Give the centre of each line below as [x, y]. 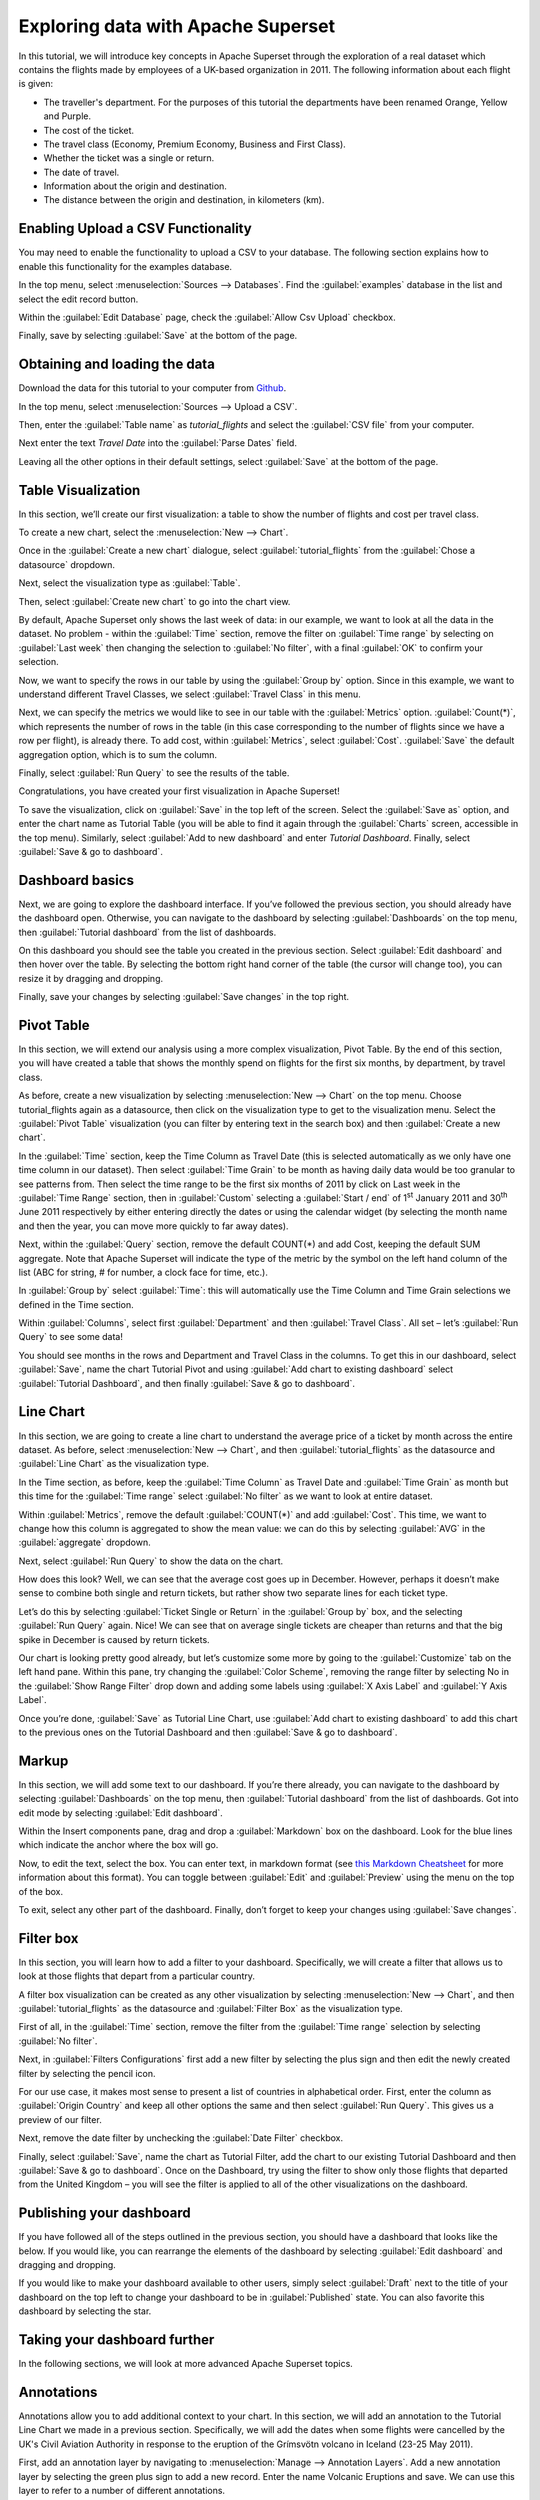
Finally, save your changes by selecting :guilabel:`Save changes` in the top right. [184, 997]
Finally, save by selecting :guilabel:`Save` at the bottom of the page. [158, 336]
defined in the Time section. [76, 1304]
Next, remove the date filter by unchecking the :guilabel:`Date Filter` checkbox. [181, 2138]
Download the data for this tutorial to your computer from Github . [152, 388]
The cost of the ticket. [89, 130]
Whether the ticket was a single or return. [129, 158]
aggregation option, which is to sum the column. [118, 754]
